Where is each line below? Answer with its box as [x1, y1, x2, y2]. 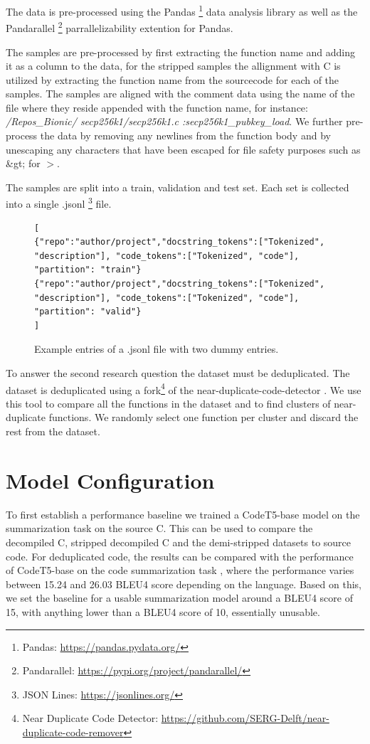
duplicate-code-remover [22, 724, 124, 739]
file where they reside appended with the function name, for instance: [6, 100, 308, 115]
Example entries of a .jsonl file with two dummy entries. [34, 341, 279, 356]
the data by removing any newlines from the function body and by [40, 128, 331, 143]
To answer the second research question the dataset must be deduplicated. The [6, 366, 350, 381]
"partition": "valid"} [34, 307, 142, 317]
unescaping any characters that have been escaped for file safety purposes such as [6, 142, 361, 156]
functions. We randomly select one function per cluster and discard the [48, 410, 359, 425]
